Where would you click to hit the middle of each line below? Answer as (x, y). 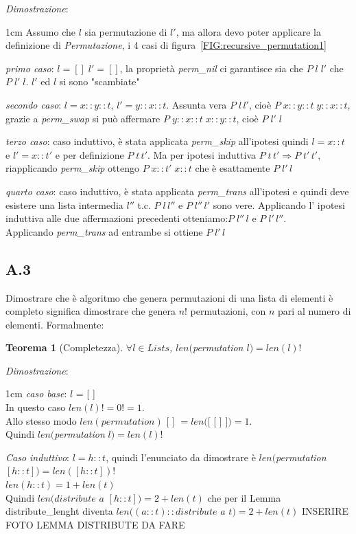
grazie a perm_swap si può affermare (83, 118)
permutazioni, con (228, 311)
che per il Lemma (244, 497)
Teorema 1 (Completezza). (64, 347)
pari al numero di (315, 311)
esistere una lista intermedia (64, 204)
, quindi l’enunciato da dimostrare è (181, 457)
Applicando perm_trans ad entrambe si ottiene (104, 231)
